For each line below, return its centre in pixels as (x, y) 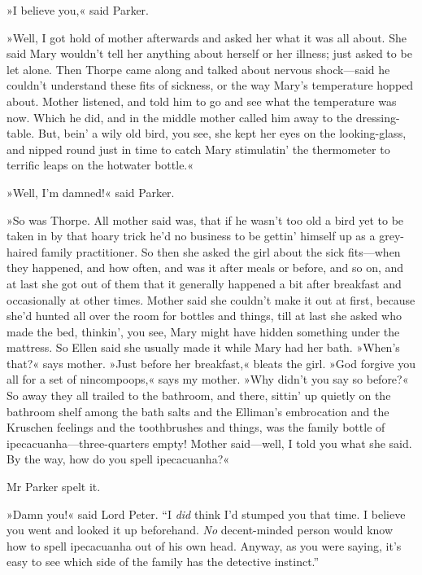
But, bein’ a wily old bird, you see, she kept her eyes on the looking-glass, (222, 133)
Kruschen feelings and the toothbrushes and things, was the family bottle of (196, 427)
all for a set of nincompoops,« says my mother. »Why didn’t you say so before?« (208, 379)
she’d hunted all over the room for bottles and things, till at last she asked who (204, 316)
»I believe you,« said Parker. (78, 10)
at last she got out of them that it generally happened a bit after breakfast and (204, 283)
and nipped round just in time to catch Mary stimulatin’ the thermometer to (198, 149)
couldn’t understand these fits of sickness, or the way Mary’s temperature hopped (210, 85)
